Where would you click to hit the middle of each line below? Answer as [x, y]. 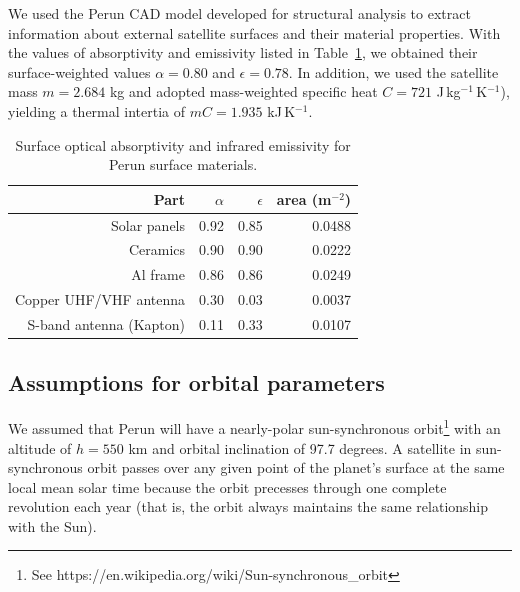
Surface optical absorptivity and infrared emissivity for [183, 144]
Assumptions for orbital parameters [196, 382]
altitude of [40, 447]
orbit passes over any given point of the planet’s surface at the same [296, 467]
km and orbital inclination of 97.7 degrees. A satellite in [300, 447]
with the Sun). [52, 525]
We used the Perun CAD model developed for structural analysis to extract [239, 13]
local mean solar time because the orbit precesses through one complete [227, 486]
